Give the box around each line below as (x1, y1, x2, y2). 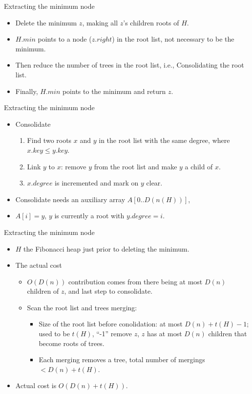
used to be (39, 328, 70, 339)
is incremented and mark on (55, 178, 139, 188)
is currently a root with (54, 210, 125, 221)
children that (208, 328, 247, 339)
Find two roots (27, 135, 72, 145)
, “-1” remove (92, 328, 132, 339)
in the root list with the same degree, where (99, 135, 230, 145)
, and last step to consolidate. (64, 286, 153, 296)
